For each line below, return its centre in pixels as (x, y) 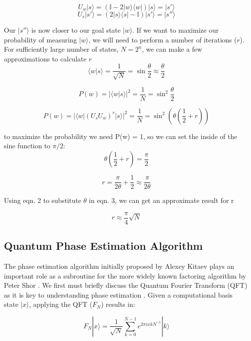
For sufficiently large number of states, (61, 49)
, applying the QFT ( (61, 304)
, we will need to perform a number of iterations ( (162, 39)
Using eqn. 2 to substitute (43, 200)
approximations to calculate (45, 58)
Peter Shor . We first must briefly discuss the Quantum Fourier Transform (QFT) (126, 285)
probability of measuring (40, 39)
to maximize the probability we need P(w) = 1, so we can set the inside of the (121, 136)
